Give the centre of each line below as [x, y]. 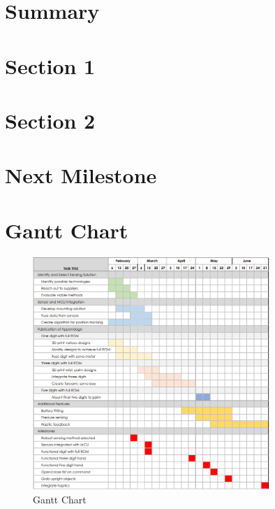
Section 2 [50, 120]
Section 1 [50, 65]
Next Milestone [81, 175]
